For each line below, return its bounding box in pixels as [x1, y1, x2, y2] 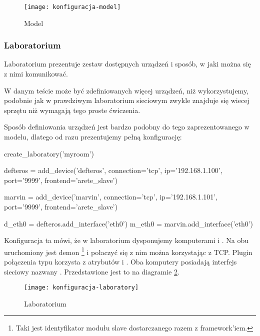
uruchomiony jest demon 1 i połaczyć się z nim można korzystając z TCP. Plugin [4, 245, 252, 257]
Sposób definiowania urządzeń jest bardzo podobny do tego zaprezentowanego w [4, 121, 249, 132]
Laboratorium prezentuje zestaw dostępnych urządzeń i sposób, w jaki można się [4, 58, 251, 69]
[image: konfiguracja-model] [24, 3, 121, 10]
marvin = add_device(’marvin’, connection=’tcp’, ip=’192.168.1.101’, [4, 191, 218, 202]
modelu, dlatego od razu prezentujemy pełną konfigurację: [4, 131, 182, 142]
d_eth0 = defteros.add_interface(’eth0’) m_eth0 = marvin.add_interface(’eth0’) [4, 218, 253, 228]
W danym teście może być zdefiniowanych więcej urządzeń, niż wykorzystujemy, [4, 85, 249, 95]
